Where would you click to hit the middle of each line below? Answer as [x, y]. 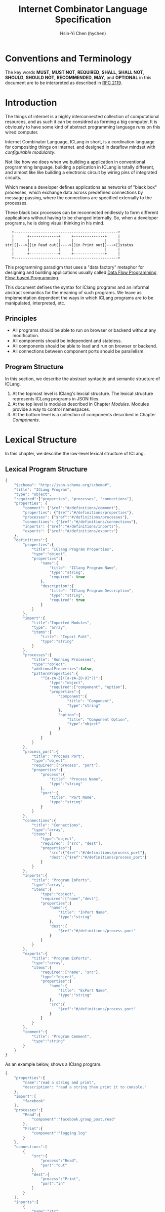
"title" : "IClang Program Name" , [84, 568]
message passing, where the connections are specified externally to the [79, 197]
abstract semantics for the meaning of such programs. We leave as [73, 292]
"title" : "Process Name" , [76, 779]
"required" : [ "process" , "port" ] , [66, 765]
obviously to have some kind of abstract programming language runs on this [83, 127]
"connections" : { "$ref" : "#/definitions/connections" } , [81, 522]
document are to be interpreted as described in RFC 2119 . [64, 83]
